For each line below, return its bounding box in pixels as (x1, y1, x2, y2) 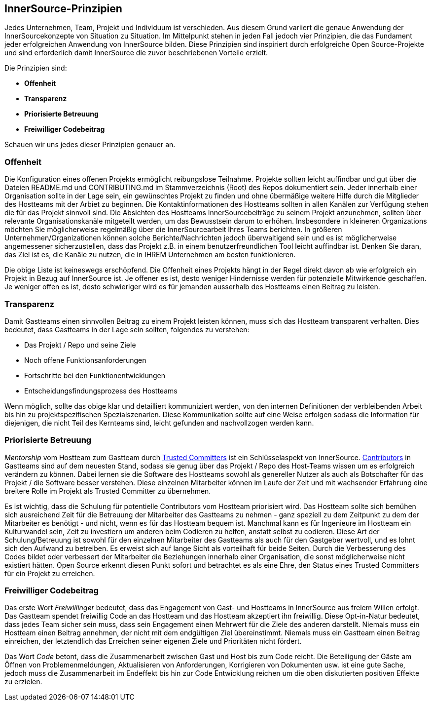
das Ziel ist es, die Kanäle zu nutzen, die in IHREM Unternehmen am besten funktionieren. (4, 250, 296, 259)
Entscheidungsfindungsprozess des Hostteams (24, 386, 178, 395)
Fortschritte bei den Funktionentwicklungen (24, 371, 166, 380)
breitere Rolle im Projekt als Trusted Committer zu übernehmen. (4, 486, 211, 495)
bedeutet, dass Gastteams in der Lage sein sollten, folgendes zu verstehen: (4, 325, 250, 334)
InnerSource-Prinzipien (4, 2, 122, 15)
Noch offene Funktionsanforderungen (24, 355, 146, 364)
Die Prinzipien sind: (4, 64, 67, 73)
